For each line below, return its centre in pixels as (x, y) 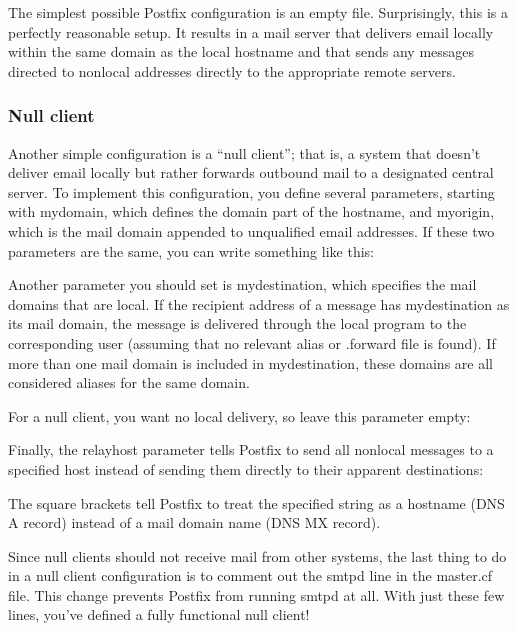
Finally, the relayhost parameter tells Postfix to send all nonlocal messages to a (251, 449)
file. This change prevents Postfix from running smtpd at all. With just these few (256, 594)
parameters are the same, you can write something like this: (191, 250)
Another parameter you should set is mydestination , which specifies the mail (242, 284)
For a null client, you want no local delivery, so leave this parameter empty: (239, 415)
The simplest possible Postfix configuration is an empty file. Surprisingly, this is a (258, 12)
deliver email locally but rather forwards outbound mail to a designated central (251, 172)
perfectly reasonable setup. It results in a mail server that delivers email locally (251, 31)
